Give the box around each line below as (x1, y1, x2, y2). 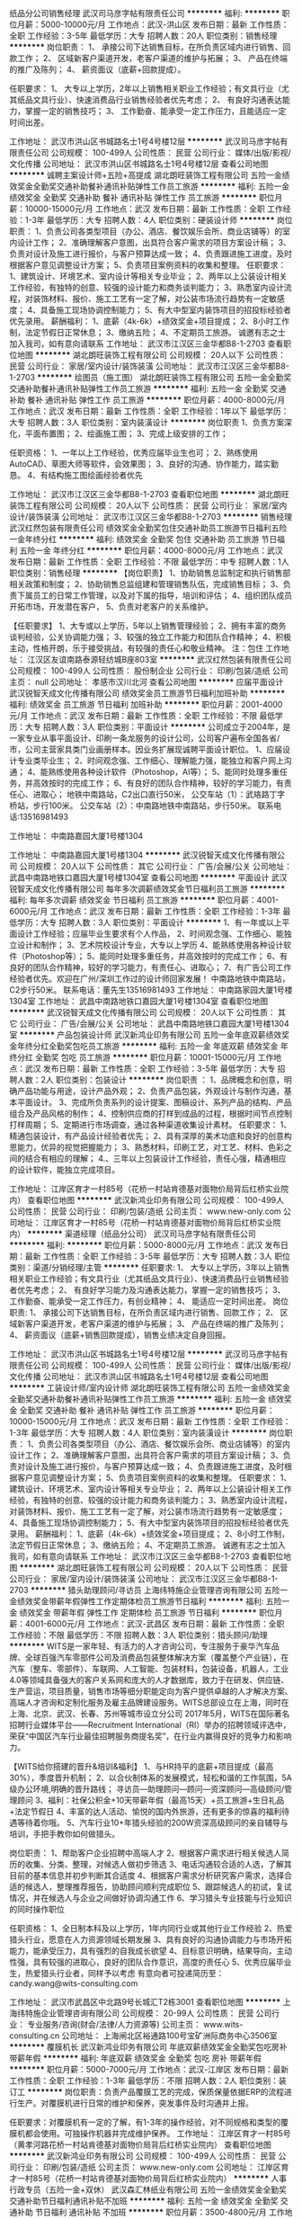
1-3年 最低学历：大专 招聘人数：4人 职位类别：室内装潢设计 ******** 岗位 (9, 1428, 285, 1438)
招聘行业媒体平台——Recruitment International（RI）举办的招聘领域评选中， (9, 1720, 291, 1730)
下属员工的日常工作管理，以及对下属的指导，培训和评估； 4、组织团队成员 (16, 590, 292, 601)
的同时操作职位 (9, 1904, 65, 1914)
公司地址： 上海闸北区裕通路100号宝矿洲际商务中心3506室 (61, 2030, 278, 2041)
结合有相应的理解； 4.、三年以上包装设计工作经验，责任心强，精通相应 (24, 1154, 287, 1163)
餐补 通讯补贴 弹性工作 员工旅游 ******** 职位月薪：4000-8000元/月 (26, 395, 286, 405)
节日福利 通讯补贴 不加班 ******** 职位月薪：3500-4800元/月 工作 (34, 2206, 285, 2217)
